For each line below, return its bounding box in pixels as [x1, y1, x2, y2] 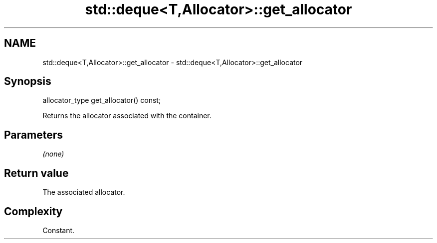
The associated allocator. [42, 188, 125, 197]
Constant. [42, 226, 75, 235]
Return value [4, 166, 69, 179]
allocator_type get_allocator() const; [42, 96, 161, 105]
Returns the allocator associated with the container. [42, 111, 212, 120]
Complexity [4, 205, 63, 218]
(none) [42, 150, 64, 159]
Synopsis [4, 75, 51, 88]
